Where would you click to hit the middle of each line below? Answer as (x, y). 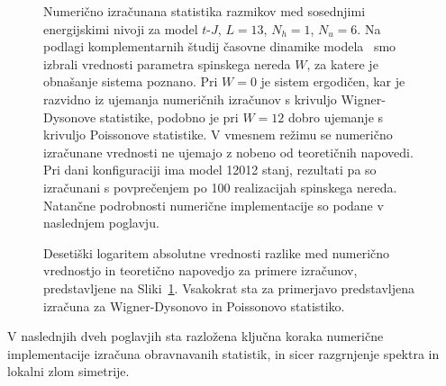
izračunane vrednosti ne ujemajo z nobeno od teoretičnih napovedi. (228, 152)
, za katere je (342, 63)
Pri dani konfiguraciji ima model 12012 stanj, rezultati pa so (210, 170)
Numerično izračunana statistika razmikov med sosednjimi (205, 11)
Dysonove (70, 117)
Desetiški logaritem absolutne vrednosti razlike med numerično (217, 252)
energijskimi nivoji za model (121, 28)
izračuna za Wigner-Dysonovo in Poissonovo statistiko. (194, 305)
